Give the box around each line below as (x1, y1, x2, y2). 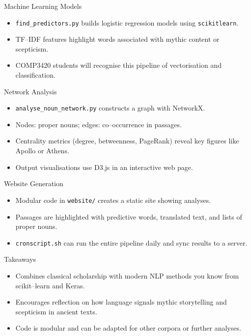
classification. (15, 70, 56, 80)
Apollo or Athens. (15, 145, 69, 156)
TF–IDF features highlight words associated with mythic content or (15, 34, 220, 44)
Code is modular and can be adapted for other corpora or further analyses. (15, 323, 241, 333)
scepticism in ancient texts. (15, 306, 97, 316)
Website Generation (4, 178, 63, 189)
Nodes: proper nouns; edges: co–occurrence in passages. (15, 119, 182, 129)
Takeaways (4, 254, 36, 264)
